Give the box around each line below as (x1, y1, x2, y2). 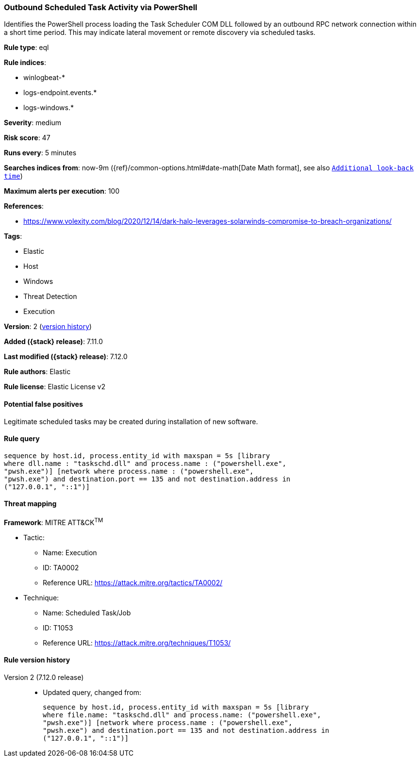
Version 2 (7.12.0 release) (4, 673, 84, 681)
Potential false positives (4, 399, 83, 408)
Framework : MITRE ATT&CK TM (4, 517, 103, 527)
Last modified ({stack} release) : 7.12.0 (4, 352, 128, 361)
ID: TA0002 (43, 563, 79, 572)
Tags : (4, 232, 22, 241)
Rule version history (4, 656, 70, 664)
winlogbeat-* (23, 73, 65, 82)
